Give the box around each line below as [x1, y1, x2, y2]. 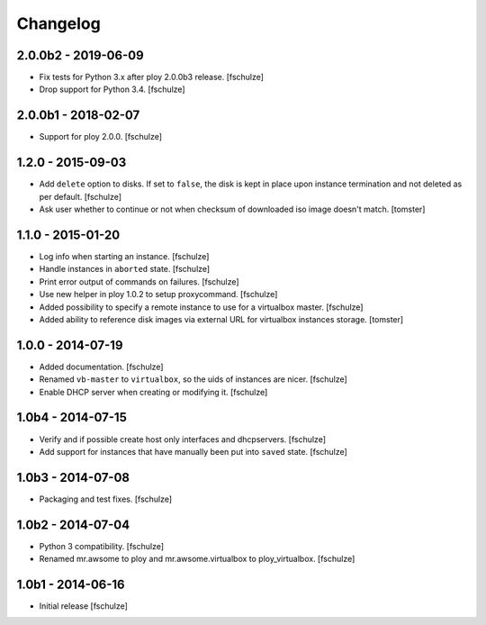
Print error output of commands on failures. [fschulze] [39, 276, 239, 287]
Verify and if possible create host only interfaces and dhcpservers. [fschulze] [39, 433, 327, 445]
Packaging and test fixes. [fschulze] [39, 494, 173, 504]
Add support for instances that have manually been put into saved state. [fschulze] [39, 446, 348, 457]
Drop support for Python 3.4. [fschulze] [39, 84, 185, 95]
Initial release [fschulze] [39, 601, 128, 611]
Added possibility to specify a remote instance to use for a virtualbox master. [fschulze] [39, 302, 364, 312]
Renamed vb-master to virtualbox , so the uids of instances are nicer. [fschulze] [39, 374, 348, 385]
